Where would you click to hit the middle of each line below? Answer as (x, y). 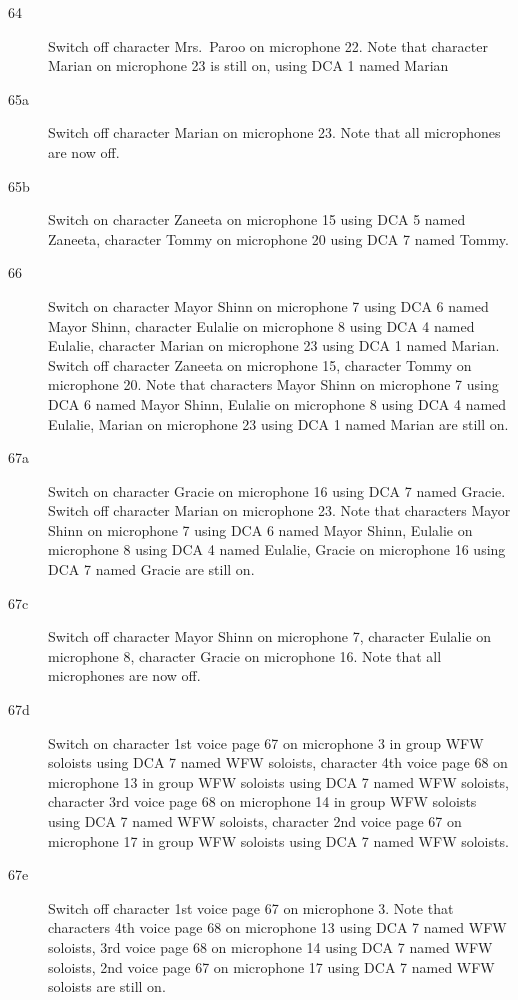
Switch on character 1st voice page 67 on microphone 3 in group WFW (266, 742)
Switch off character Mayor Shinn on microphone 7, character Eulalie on (270, 636)
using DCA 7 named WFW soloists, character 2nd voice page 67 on (255, 821)
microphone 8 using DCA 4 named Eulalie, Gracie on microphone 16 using (277, 549)
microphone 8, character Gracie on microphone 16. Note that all (245, 655)
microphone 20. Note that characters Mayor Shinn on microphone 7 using (273, 384)
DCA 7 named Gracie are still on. (151, 569)
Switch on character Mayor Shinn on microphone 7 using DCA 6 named (268, 305)
